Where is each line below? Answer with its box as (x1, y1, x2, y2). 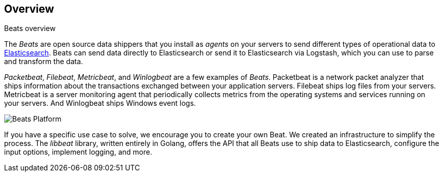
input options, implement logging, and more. (4, 148, 152, 157)
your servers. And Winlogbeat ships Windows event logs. (4, 99, 196, 108)
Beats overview (4, 24, 56, 33)
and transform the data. (4, 57, 83, 66)
